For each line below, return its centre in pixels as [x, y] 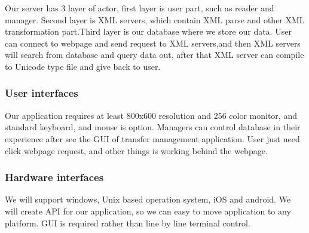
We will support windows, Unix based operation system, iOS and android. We [148, 199]
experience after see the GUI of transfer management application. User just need [152, 138]
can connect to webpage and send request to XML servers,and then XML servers [153, 43]
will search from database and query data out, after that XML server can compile [154, 55]
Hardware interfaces [54, 177]
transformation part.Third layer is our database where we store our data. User [148, 31]
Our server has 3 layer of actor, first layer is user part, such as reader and [140, 8]
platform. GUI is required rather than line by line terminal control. [128, 223]
